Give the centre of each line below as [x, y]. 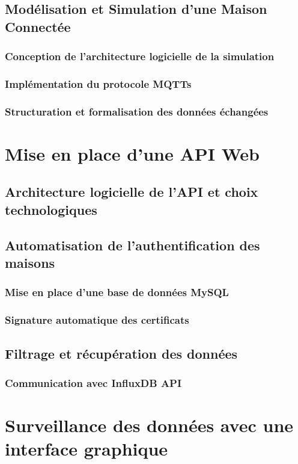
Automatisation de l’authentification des [132, 245]
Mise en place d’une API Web [132, 153]
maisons [30, 263]
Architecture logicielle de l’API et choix [132, 192]
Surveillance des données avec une [149, 425]
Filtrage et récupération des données [121, 353]
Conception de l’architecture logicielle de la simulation [140, 56]
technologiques [51, 209]
